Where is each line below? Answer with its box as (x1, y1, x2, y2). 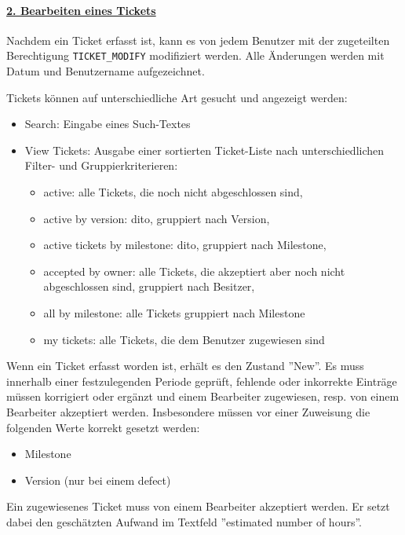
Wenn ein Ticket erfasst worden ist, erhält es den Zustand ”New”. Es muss (6, 357, 364, 374)
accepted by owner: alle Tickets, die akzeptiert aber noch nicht (43, 262, 345, 279)
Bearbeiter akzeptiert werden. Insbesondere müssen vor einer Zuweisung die (6, 403, 370, 420)
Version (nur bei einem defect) (24, 471, 171, 488)
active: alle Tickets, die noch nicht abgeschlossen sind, (43, 184, 303, 200)
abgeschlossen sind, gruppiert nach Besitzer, (43, 278, 255, 295)
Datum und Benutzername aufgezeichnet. (6, 63, 205, 79)
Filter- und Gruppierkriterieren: (24, 157, 178, 174)
